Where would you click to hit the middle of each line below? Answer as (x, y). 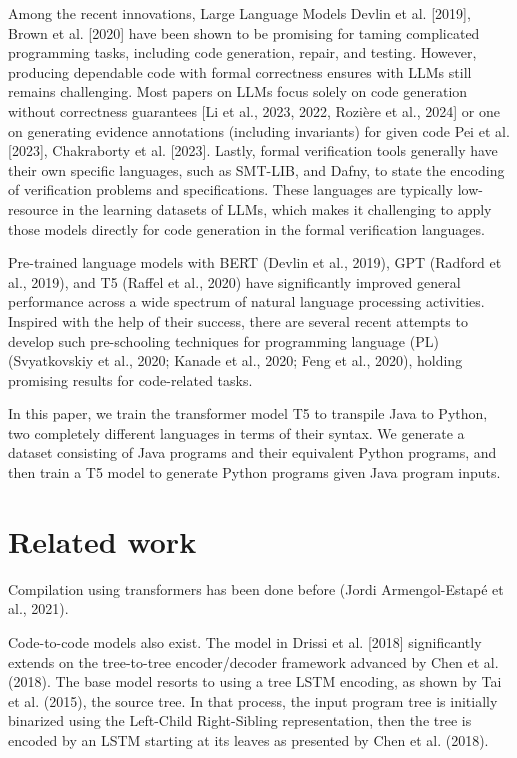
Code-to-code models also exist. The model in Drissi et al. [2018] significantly (245, 641)
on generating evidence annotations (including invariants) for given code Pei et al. (259, 130)
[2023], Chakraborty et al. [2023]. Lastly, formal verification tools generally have (253, 150)
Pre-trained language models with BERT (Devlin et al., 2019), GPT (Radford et (255, 262)
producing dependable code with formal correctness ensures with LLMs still (240, 71)
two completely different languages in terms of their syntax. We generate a (236, 432)
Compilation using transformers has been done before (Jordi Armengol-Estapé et (256, 588)
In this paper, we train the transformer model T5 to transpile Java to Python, (248, 413)
